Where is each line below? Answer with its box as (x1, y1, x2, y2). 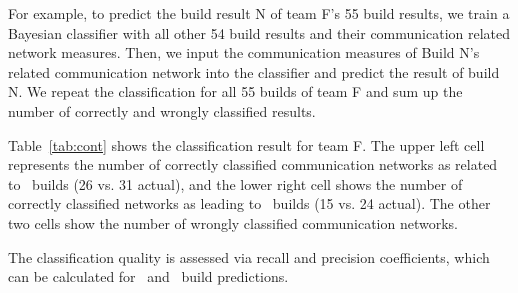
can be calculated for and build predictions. (8, 266, 289, 287)
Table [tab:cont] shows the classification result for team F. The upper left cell (8, 134, 485, 155)
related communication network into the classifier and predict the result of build (8, 61, 500, 82)
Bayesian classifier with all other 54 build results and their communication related (8, 22, 511, 43)
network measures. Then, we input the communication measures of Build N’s (8, 42, 480, 63)
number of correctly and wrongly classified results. (8, 100, 316, 121)
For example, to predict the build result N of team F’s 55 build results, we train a (8, 3, 510, 23)
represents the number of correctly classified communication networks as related (8, 154, 498, 175)
